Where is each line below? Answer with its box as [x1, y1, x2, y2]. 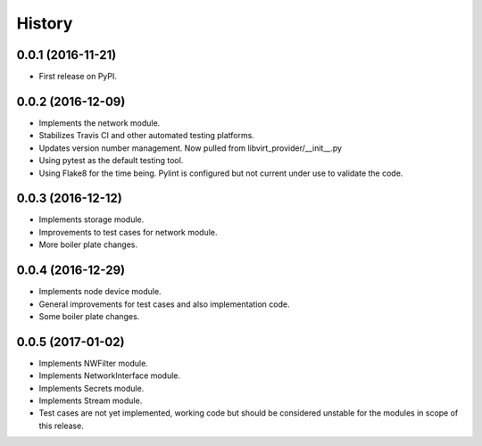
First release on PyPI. [38, 71, 118, 82]
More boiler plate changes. [38, 239, 138, 250]
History [16, 13, 73, 33]
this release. [38, 420, 84, 431]
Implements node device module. [38, 286, 162, 297]
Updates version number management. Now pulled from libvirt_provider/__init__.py [38, 143, 343, 153]
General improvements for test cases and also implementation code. [38, 299, 290, 310]
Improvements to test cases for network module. [38, 227, 218, 237]
